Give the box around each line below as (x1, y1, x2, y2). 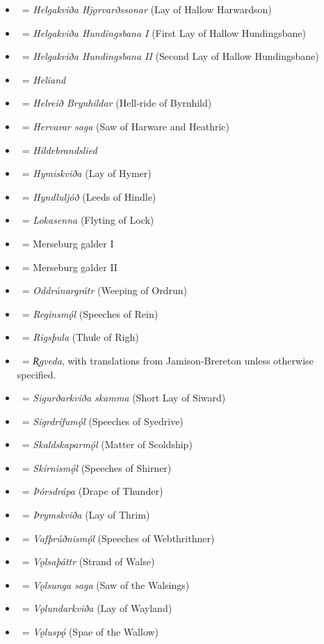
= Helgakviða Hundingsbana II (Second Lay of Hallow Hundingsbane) (22, 49, 319, 63)
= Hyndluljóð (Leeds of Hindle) (22, 189, 156, 204)
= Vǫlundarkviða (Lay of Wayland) (22, 601, 172, 615)
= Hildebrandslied (22, 142, 97, 157)
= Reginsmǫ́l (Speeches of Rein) (22, 306, 159, 321)
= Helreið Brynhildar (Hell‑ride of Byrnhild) (22, 95, 212, 110)
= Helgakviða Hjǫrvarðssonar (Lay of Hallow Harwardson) (22, 2, 272, 16)
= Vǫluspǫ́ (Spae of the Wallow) (22, 624, 159, 639)
